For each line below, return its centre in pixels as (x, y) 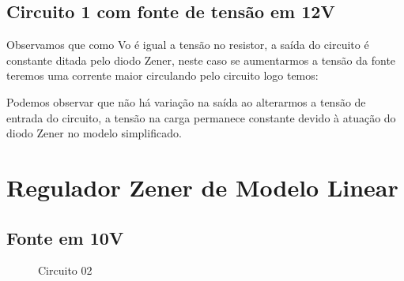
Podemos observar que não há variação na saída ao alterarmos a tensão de (186, 101)
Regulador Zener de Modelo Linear (202, 187)
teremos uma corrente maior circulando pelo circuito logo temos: (162, 75)
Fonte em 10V (65, 237)
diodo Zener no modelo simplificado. (94, 133)
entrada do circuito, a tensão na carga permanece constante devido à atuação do (201, 117)
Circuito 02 (65, 270)
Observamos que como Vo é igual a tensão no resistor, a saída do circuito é (188, 45)
